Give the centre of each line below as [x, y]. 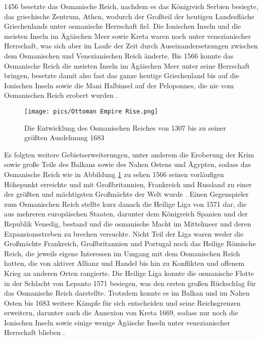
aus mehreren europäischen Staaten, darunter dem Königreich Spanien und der [126, 214]
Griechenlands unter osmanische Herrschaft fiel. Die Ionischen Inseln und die [123, 26]
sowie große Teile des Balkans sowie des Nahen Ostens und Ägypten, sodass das [128, 164]
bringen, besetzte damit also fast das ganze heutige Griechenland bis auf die [122, 75]
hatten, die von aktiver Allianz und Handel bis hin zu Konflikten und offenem [124, 263]
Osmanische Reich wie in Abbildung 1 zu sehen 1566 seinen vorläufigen [114, 174]
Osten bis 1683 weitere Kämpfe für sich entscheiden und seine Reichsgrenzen [122, 302]
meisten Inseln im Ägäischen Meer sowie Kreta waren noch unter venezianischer [127, 36]
